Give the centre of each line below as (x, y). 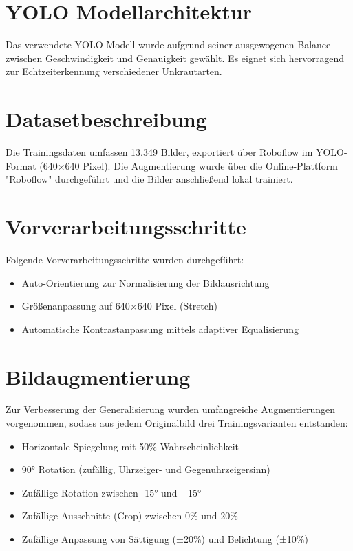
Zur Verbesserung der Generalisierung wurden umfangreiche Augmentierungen (171, 409)
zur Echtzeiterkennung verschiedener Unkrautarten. (114, 71)
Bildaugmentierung (98, 376)
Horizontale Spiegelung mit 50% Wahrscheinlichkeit (130, 446)
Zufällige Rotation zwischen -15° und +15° (111, 492)
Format (21, 165)
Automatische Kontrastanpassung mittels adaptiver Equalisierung (160, 329)
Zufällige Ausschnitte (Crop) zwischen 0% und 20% (130, 515)
